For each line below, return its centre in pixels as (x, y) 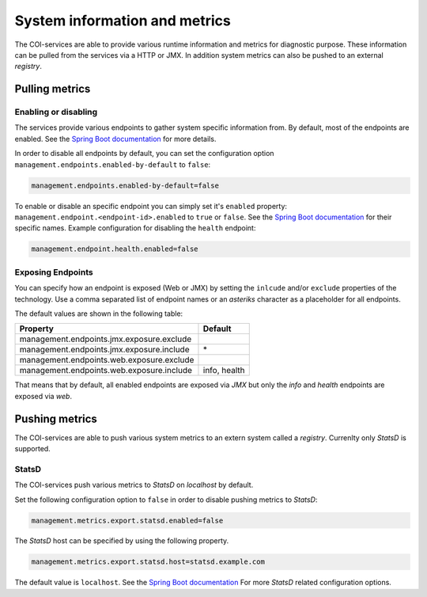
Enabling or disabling (56, 112)
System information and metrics (123, 21)
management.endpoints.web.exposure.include (106, 371)
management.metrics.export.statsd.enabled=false (127, 520)
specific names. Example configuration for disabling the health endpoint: (135, 228)
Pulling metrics (53, 89)
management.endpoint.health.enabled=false (115, 249)
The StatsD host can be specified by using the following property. (122, 541)
